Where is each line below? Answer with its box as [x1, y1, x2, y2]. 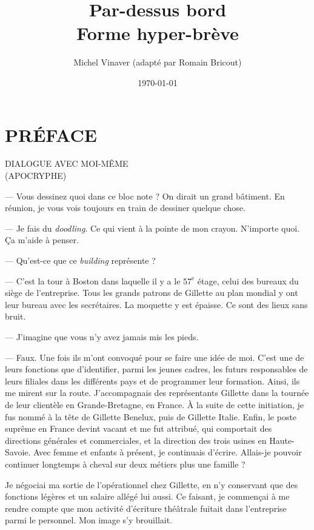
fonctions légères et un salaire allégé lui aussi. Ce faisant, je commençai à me [5, 490, 290, 503]
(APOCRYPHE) [5, 169, 67, 182]
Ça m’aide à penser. [5, 233, 79, 246]
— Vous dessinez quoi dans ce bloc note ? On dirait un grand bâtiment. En [5, 189, 285, 202]
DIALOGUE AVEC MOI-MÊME [5, 157, 129, 170]
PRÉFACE [5, 122, 97, 147]
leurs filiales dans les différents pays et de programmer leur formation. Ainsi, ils [5, 374, 300, 387]
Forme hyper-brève [76, 21, 239, 45]
